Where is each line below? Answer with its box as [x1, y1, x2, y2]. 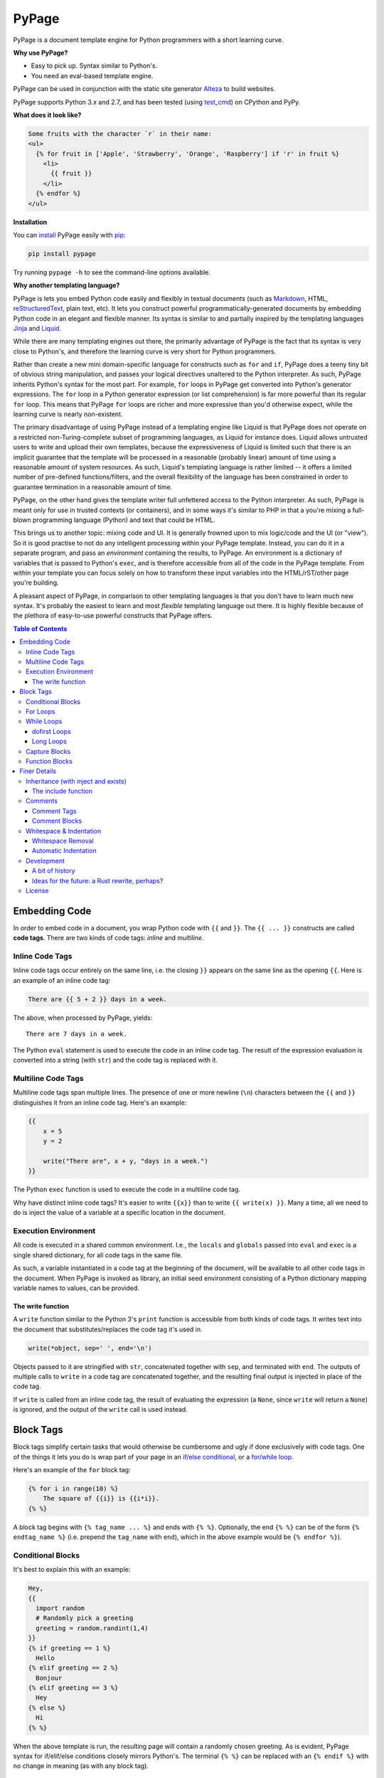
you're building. [13, 578, 60, 587]
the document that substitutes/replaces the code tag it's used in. [13, 1325, 203, 1333]
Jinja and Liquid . [13, 324, 62, 332]
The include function [32, 787, 92, 796]
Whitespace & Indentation [26, 826, 102, 835]
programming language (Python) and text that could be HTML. [32, 516, 215, 524]
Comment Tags [32, 807, 77, 815]
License [26, 886, 49, 895]
